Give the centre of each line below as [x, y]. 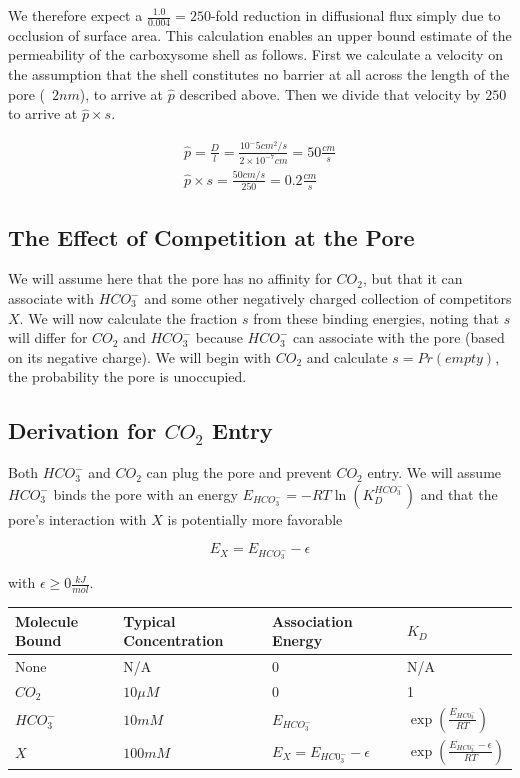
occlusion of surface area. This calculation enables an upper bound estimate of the [260, 34]
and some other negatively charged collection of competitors [328, 298]
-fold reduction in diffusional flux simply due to [355, 15]
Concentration [173, 640]
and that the [459, 493]
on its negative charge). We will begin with [140, 356]
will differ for [48, 337]
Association [312, 620]
